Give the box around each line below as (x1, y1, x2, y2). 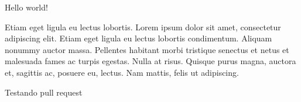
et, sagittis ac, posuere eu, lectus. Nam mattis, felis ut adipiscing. (5, 66, 239, 78)
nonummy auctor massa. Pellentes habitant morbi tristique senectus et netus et (5, 43, 289, 55)
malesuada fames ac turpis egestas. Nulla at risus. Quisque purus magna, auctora (5, 55, 296, 67)
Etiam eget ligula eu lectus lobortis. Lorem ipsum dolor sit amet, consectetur (5, 20, 281, 33)
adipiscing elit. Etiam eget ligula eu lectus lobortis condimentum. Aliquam (5, 32, 272, 44)
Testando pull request (5, 86, 83, 98)
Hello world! (5, 1, 48, 13)
